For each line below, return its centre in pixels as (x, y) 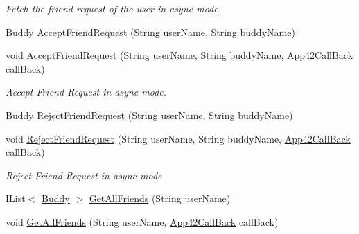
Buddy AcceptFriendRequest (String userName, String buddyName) (150, 31)
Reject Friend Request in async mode (84, 175)
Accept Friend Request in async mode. (86, 92)
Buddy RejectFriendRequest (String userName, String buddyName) (149, 115)
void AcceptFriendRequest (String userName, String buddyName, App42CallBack (179, 55)
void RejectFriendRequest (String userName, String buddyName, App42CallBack (178, 138)
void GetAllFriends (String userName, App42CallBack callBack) (142, 221)
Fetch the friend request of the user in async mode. (113, 8)
